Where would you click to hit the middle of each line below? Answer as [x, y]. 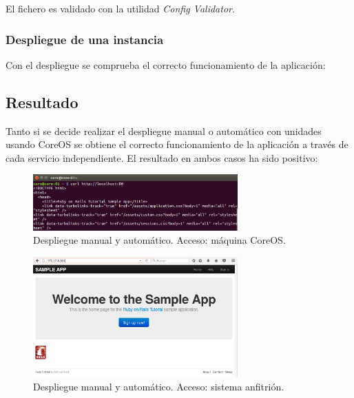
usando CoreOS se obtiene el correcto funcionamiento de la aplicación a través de [177, 144]
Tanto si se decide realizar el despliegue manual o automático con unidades [164, 130]
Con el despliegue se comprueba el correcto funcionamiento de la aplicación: [166, 64]
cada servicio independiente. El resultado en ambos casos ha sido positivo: [162, 157]
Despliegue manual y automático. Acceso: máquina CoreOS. [159, 240]
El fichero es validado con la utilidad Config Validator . [120, 8]
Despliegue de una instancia [85, 39]
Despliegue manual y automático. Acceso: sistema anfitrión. [159, 386]
